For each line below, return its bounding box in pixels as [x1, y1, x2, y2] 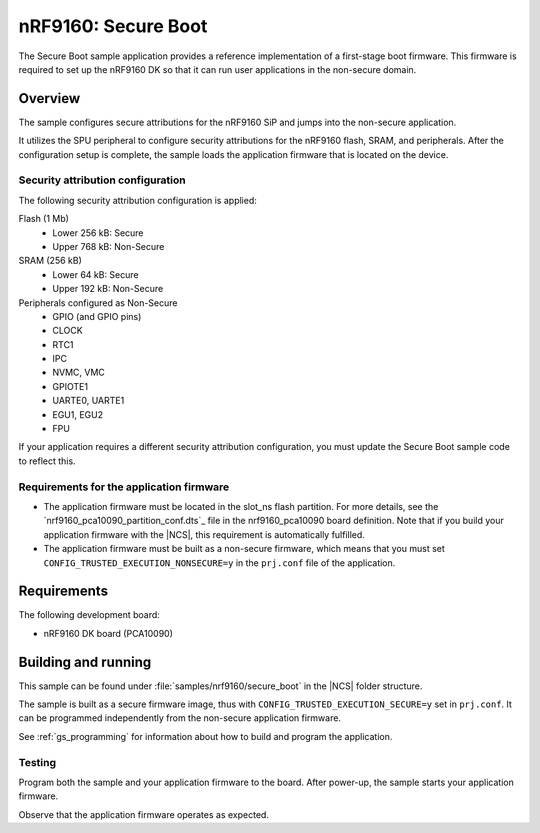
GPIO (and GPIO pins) [52, 310, 142, 322]
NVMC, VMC [52, 366, 105, 379]
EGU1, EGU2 [52, 408, 104, 420]
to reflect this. [18, 455, 76, 467]
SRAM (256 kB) [18, 255, 82, 267]
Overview [18, 90, 81, 107]
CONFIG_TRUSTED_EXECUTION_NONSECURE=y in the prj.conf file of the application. [43, 556, 396, 569]
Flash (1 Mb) [18, 213, 70, 225]
